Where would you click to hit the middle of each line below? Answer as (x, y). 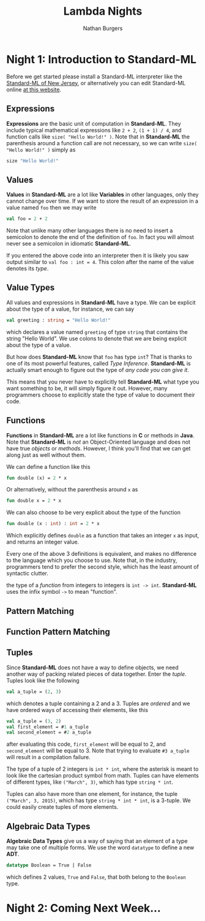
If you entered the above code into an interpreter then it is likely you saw (98, 256)
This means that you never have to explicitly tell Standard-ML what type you (103, 382)
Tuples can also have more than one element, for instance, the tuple (92, 794)
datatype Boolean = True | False (49, 865)
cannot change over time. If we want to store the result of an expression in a (102, 201)
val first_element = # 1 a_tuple (47, 727)
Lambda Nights (103, 11)
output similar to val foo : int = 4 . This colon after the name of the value (100, 262)
